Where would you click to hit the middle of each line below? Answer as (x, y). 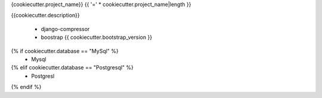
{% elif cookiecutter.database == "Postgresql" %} (72, 68)
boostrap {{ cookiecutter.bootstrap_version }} (96, 37)
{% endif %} (26, 87)
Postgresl (43, 76)
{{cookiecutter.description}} (45, 16)
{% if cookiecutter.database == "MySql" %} (65, 51)
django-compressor (65, 29)
